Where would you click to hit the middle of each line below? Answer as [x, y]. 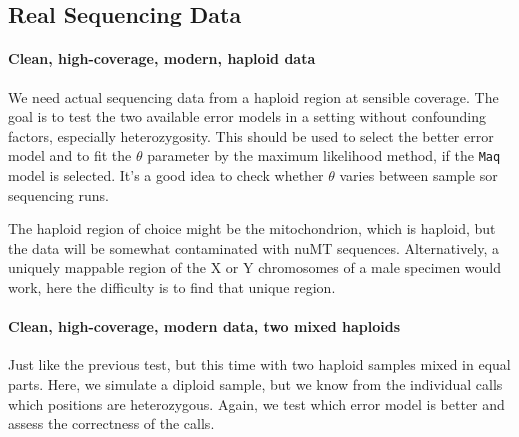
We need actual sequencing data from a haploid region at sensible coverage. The [253, 96]
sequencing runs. [58, 194]
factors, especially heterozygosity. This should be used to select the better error [251, 135]
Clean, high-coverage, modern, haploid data [162, 58]
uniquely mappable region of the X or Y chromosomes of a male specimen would [255, 267]
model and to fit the [70, 155]
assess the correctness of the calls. [111, 423]
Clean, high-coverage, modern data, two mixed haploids [204, 326]
